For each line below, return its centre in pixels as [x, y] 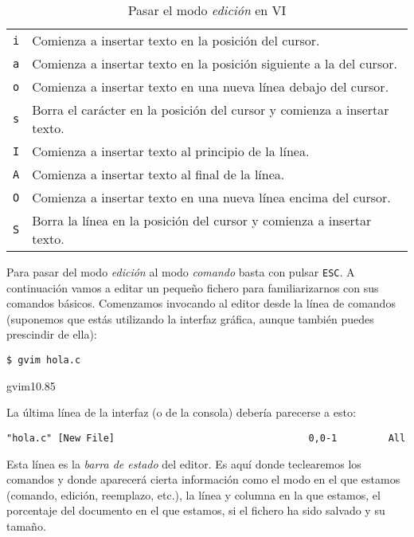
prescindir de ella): [52, 334]
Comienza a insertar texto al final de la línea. [158, 174]
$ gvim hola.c [44, 361]
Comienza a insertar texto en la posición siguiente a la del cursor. [215, 63]
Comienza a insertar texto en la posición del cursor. [176, 40]
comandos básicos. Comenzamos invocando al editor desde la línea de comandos [201, 303]
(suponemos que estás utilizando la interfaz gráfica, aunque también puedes [190, 318]
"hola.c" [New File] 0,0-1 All [206, 438]
